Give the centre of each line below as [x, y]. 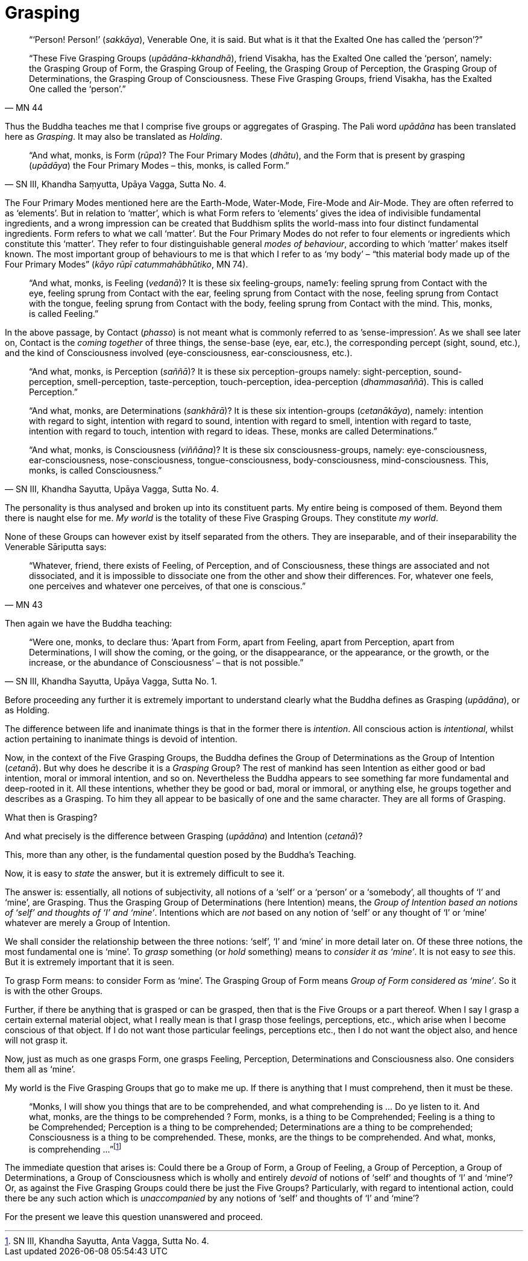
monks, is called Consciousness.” [96, 470]
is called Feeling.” [64, 313]
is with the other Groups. [54, 990]
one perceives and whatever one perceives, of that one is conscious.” [168, 586]
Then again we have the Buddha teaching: [89, 623]
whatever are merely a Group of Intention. [88, 922]
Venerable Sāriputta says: [56, 546]
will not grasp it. [36, 1040]
